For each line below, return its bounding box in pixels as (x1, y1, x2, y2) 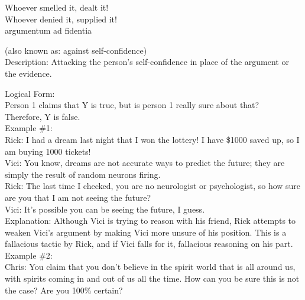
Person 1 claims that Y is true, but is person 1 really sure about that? (5, 99, 259, 111)
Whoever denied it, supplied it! (5, 12, 117, 25)
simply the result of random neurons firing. (5, 168, 161, 180)
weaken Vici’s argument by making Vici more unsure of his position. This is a (5, 226, 287, 238)
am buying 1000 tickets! (5, 145, 91, 157)
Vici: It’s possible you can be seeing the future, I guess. (5, 203, 205, 215)
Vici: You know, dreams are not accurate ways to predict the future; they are (5, 156, 285, 169)
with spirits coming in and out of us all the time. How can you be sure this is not (5, 272, 300, 285)
